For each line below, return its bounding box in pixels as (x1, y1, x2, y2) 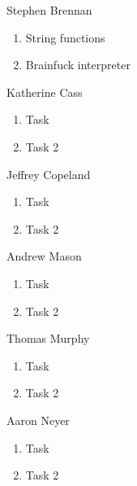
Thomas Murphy (6, 330, 90, 347)
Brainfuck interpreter (25, 56, 131, 73)
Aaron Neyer (6, 411, 70, 428)
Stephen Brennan (6, 2, 92, 18)
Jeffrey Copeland (6, 165, 91, 182)
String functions (25, 28, 105, 46)
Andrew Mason (6, 247, 82, 265)
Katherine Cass (6, 83, 83, 100)
